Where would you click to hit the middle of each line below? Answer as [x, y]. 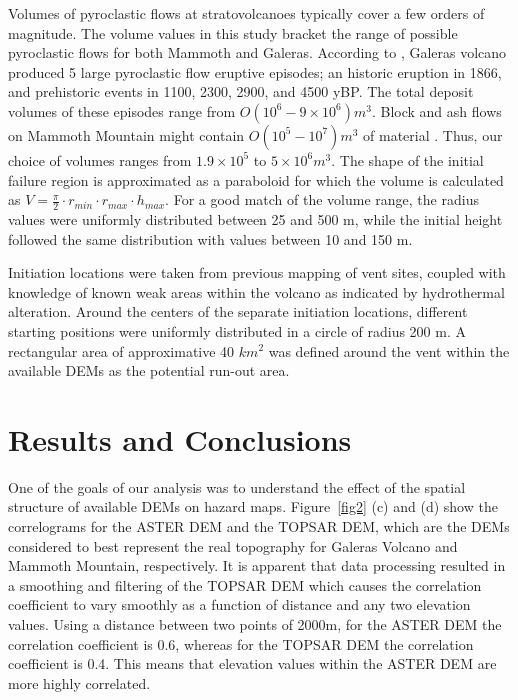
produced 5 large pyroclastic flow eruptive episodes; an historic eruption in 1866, [255, 71]
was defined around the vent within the [389, 350]
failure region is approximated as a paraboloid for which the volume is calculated [256, 179]
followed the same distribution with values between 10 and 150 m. [210, 238]
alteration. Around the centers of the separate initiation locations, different [238, 311]
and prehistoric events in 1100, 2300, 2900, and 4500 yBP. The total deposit [241, 91]
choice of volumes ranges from [100, 159]
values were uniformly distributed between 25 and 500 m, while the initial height [255, 218]
